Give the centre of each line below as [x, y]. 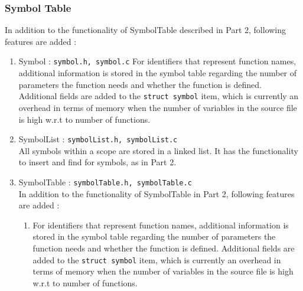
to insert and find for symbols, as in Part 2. [97, 162]
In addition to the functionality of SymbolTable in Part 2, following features [157, 193]
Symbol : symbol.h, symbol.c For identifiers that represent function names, [157, 61]
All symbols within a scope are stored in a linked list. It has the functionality [158, 150]
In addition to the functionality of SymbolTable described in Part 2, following [146, 30]
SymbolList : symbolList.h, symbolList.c [98, 139]
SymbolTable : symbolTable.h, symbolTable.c [105, 182]
